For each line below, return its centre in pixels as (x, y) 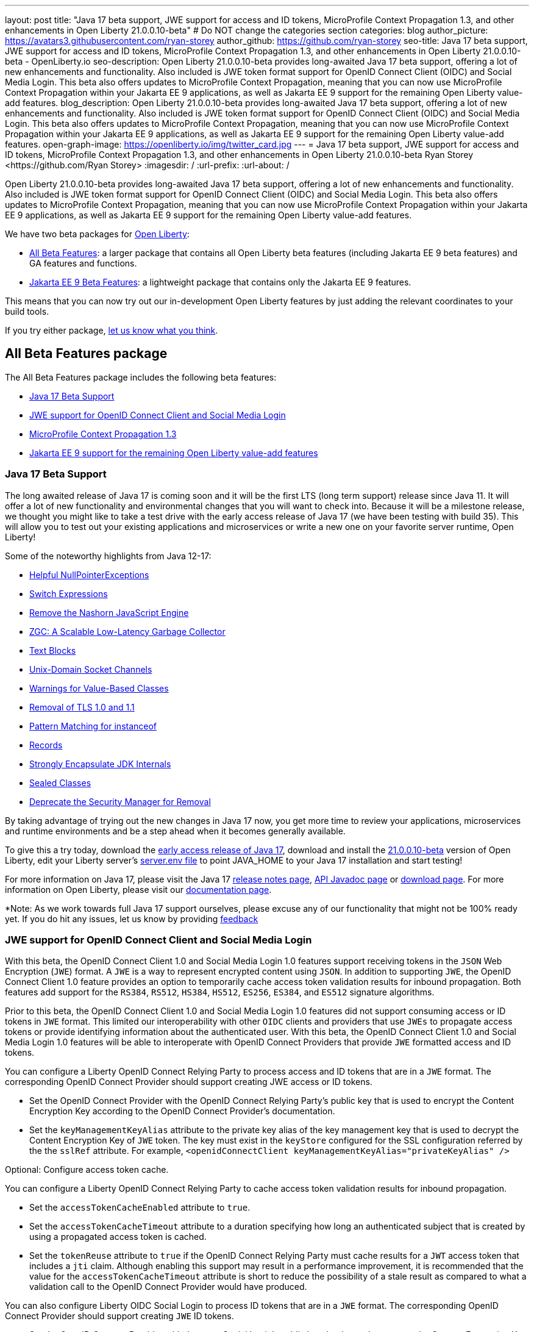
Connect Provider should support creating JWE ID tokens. (119, 1316)
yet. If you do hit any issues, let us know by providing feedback (132, 918)
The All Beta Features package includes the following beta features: (141, 377)
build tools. (27, 311)
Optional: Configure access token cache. (87, 1170)
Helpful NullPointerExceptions (89, 575)
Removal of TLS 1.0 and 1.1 (82, 707)
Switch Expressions (69, 593)
